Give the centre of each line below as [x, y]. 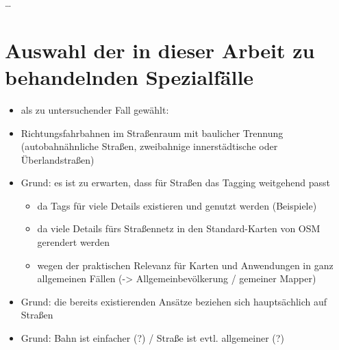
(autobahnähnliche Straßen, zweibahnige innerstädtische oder [149, 146]
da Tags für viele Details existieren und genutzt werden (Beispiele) [177, 205]
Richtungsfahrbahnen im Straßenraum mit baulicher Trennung [152, 133]
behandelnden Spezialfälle [129, 76]
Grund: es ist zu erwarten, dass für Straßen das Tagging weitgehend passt [175, 183]
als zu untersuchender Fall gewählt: [95, 109]
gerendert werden [74, 242]
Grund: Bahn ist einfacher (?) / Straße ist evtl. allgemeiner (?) [152, 338]
